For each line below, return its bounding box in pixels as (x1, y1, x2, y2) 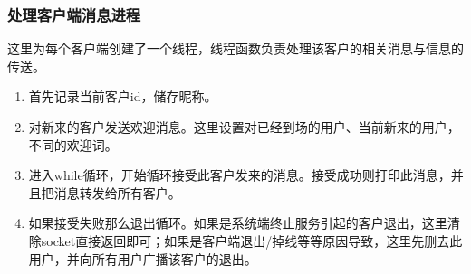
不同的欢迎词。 (28, 135, 118, 154)
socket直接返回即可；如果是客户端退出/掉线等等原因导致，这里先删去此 (41, 231, 463, 250)
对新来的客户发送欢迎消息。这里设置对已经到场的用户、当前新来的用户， (28, 118, 460, 136)
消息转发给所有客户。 (53, 183, 181, 202)
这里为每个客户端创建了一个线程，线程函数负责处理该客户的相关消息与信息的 (7, 39, 464, 58)
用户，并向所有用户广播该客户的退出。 (28, 249, 257, 268)
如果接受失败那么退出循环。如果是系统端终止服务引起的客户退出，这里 (28, 213, 447, 232)
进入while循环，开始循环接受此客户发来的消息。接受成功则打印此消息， (28, 165, 451, 184)
